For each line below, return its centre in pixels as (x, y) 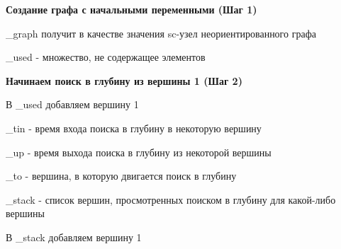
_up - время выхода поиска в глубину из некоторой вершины (139, 152)
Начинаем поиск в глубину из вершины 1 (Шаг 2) (124, 80)
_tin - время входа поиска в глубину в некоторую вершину (134, 128)
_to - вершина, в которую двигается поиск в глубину (121, 176)
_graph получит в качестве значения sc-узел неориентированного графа (161, 33)
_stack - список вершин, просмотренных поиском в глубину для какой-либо (171, 199)
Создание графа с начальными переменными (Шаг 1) (132, 9)
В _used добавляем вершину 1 (72, 104)
